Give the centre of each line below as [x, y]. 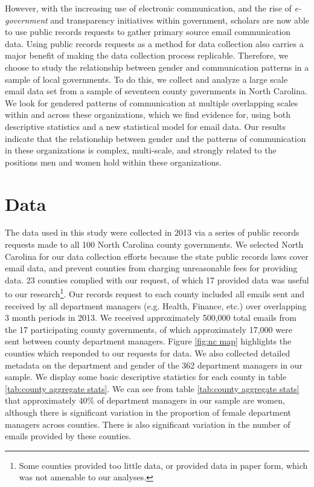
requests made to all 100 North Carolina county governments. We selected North [154, 244]
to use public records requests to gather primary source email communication [148, 32]
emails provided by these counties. [68, 436]
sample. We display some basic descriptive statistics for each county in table [146, 377]
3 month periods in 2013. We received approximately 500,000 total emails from [151, 318]
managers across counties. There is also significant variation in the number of [148, 424]
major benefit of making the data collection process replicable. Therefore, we [147, 55]
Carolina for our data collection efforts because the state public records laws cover [157, 256]
